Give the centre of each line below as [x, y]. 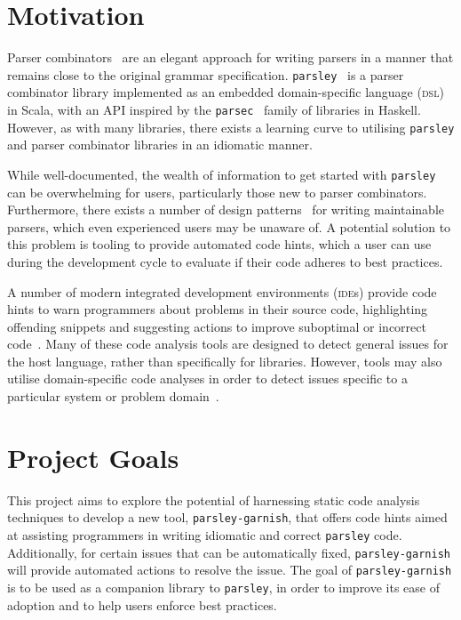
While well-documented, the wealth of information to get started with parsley [222, 174]
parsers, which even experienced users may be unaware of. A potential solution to [229, 226]
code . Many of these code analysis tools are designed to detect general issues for [228, 344]
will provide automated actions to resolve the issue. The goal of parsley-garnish [230, 570]
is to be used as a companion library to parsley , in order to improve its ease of [224, 587]
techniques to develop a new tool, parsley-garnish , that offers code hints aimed [227, 517]
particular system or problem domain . [113, 396]
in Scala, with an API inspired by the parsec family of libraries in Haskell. [214, 109]
